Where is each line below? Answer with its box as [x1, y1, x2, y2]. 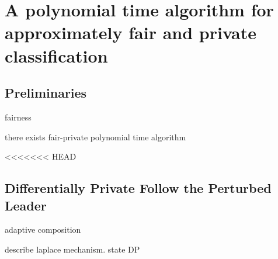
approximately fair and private [5, 20, 257, 44]
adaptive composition [5, 223, 81, 236]
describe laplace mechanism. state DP [5, 243, 140, 255]
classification [5, 43, 108, 67]
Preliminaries [5, 84, 87, 102]
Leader [5, 196, 47, 214]
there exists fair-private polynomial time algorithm [5, 130, 186, 143]
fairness [5, 110, 32, 123]
